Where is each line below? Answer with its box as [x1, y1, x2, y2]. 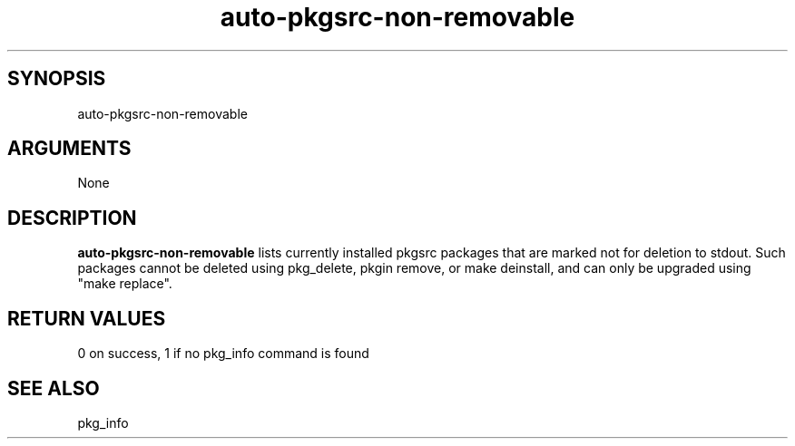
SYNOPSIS [7, 67, 106, 91]
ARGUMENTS [7, 137, 132, 160]
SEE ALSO [7, 376, 100, 400]
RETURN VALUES [7, 306, 166, 330]
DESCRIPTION [7, 206, 137, 229]
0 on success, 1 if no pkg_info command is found [77, 345, 369, 362]
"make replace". [77, 276, 172, 292]
